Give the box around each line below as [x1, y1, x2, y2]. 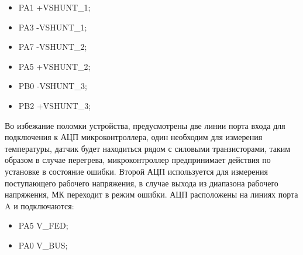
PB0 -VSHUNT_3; [18, 80, 87, 92]
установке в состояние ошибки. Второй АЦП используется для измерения [5, 165, 268, 177]
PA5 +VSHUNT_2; [18, 60, 91, 72]
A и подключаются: [5, 199, 74, 212]
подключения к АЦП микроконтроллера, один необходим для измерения [5, 131, 263, 143]
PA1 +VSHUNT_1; [18, 1, 91, 13]
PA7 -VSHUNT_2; [18, 40, 87, 53]
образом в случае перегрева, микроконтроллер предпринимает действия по [5, 154, 271, 166]
